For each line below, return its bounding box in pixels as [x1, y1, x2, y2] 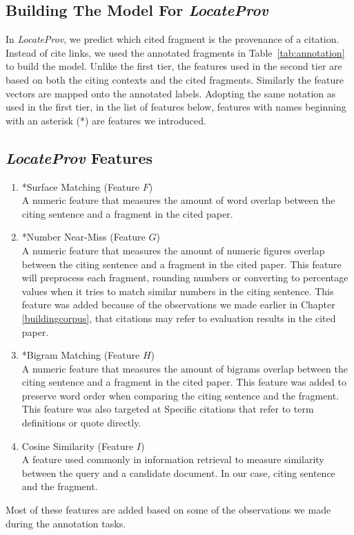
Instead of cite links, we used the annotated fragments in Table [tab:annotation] [6, 45, 345, 59]
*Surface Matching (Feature [21, 179, 140, 194]
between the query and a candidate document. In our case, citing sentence [21, 465, 335, 480]
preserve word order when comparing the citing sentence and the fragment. [21, 388, 340, 402]
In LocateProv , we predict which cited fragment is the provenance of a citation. [6, 32, 340, 46]
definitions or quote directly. [21, 415, 141, 430]
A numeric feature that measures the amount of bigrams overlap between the [21, 361, 348, 375]
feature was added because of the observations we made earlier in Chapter [21, 297, 335, 312]
